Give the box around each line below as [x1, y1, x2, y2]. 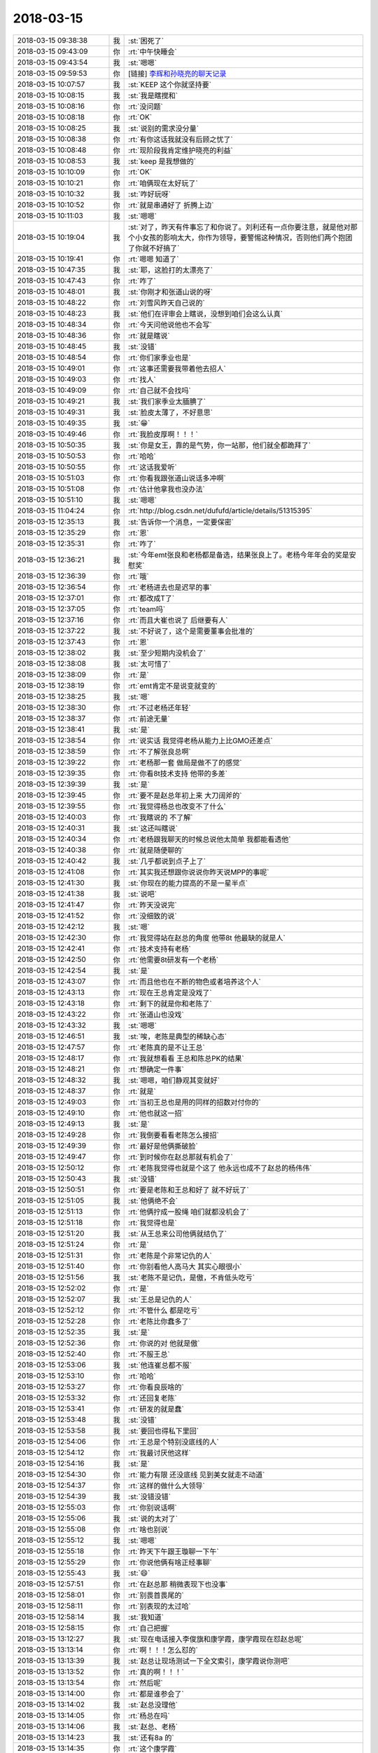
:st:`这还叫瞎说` [128, 823, 178, 833]
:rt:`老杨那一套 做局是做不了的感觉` [128, 757, 242, 767]
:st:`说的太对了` [128, 1513, 178, 1523]
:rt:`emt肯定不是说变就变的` [128, 681, 218, 691]
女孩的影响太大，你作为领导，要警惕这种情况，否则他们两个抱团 [142, 232, 353, 242]
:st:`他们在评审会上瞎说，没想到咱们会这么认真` [128, 309, 283, 318]
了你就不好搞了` [128, 243, 180, 252]
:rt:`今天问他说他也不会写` [128, 320, 213, 330]
